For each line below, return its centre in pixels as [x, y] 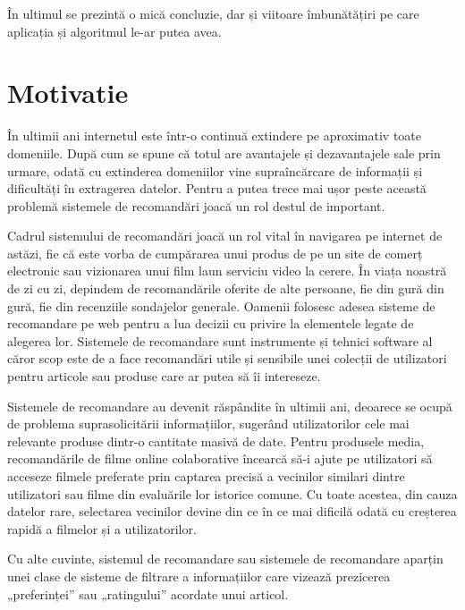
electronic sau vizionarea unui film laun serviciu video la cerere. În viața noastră [227, 271]
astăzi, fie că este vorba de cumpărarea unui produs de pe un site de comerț [215, 253]
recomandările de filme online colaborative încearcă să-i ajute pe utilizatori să [220, 458]
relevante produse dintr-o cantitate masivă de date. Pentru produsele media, [216, 441]
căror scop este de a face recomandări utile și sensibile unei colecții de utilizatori [227, 358]
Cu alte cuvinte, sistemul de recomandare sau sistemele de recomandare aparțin [225, 559]
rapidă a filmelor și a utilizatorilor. [102, 528]
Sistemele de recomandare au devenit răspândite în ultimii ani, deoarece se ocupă [230, 406]
